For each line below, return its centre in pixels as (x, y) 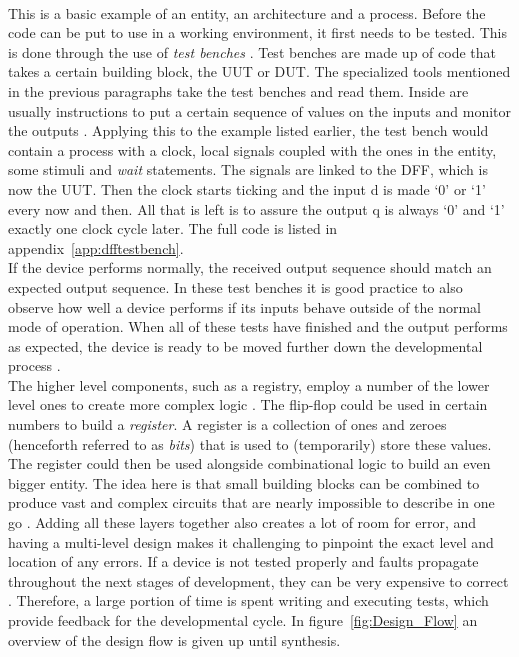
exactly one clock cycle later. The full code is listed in (173, 228)
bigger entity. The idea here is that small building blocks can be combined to (244, 482)
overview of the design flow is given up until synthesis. (174, 639)
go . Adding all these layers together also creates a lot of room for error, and (242, 522)
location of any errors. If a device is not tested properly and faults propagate (243, 561)
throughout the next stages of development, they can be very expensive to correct (258, 580)
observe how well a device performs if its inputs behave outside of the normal (245, 306)
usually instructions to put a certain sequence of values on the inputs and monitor (260, 110)
